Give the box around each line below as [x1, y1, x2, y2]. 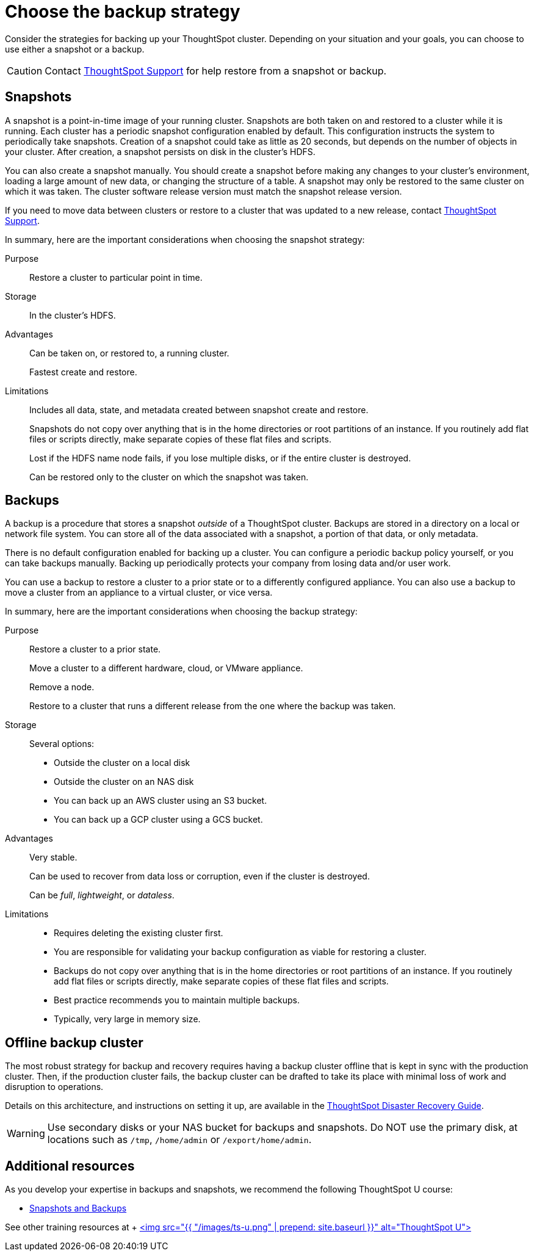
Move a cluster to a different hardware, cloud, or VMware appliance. [29, 663, 303, 674]
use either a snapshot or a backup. [5, 43, 145, 54]
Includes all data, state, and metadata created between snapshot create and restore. [29, 404, 369, 415]
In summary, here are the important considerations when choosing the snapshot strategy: [5, 234, 365, 245]
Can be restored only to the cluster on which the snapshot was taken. [29, 471, 309, 482]
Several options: [29, 738, 95, 749]
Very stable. [29, 852, 78, 863]
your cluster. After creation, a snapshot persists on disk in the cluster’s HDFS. [5, 146, 316, 157]
